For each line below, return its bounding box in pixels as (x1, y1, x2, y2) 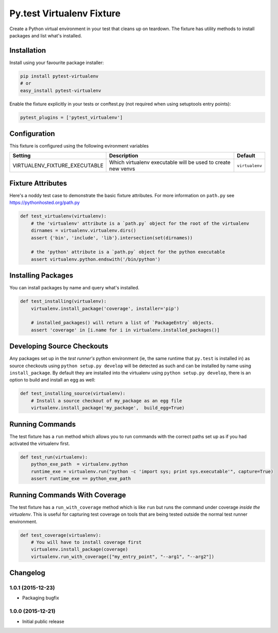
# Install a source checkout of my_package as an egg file (31, 397, 182, 404)
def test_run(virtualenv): (20, 454, 88, 460)
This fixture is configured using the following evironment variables (9, 143, 149, 149)
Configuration (9, 129, 55, 138)
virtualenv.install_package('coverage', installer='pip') (31, 305, 179, 311)
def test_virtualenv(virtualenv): (20, 213, 107, 219)
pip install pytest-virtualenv (20, 73, 99, 79)
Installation (9, 46, 46, 55)
